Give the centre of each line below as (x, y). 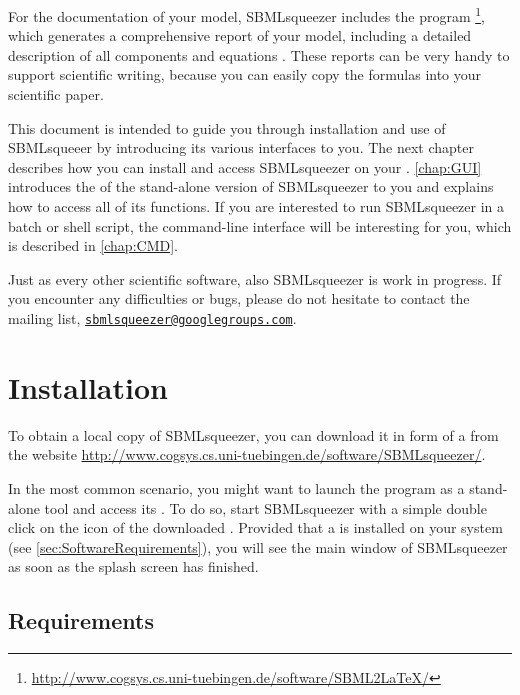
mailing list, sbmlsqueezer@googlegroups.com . (152, 317)
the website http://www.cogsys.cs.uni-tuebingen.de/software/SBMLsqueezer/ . (247, 454)
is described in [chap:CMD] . (93, 245)
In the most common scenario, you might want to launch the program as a (236, 487)
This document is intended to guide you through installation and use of (227, 127)
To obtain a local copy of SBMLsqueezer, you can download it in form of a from (253, 434)
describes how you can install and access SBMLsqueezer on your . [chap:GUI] (245, 166)
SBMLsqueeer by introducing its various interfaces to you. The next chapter (241, 147)
